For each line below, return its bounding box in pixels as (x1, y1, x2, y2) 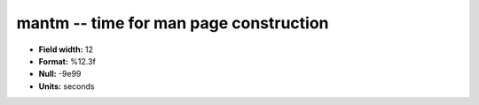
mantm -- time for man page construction (16, 13, 329, 33)
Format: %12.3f (38, 56, 97, 66)
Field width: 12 (38, 44, 93, 55)
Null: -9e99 (38, 69, 82, 79)
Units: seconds (38, 80, 95, 92)
